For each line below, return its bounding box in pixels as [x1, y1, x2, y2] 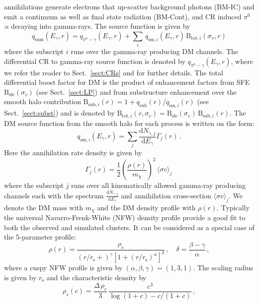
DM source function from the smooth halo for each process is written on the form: [4, 118, 255, 128]
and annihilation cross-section [121, 190, 211, 200]
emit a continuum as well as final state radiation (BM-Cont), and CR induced [4, 11, 242, 21]
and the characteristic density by [46, 272, 147, 283]
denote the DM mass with [4, 202, 83, 212]
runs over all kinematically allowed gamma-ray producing [71, 180, 246, 190]
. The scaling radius [193, 262, 254, 273]
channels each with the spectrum [4, 190, 104, 200]
